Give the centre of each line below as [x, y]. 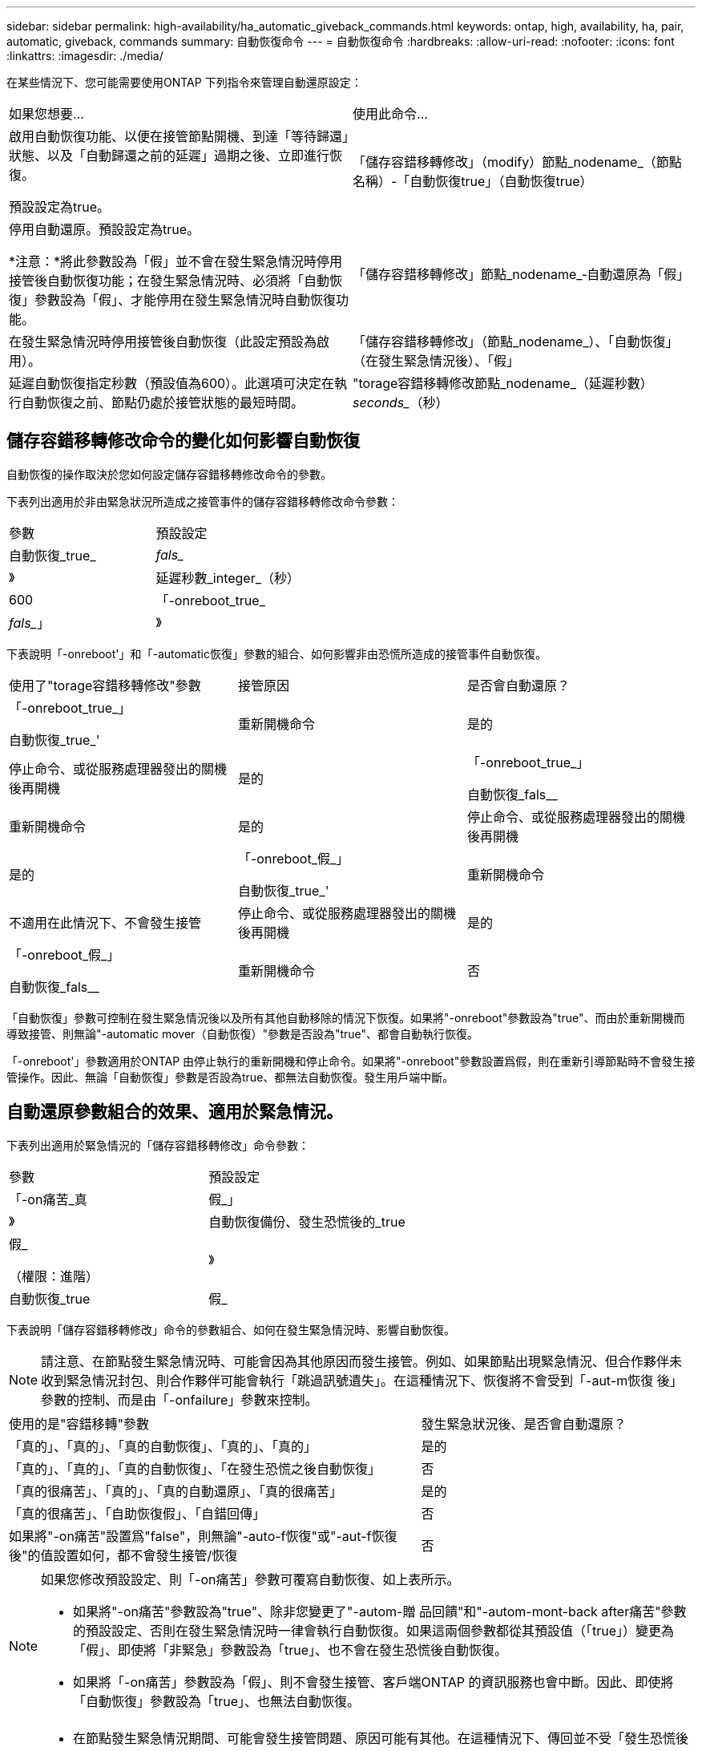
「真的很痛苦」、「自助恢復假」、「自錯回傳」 [137, 1513]
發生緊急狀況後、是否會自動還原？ [524, 1423]
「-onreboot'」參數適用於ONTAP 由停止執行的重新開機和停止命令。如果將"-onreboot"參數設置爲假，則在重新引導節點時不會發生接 [351, 1061]
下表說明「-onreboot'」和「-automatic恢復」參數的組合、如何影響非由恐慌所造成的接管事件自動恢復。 [276, 653]
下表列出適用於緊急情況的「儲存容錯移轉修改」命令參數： [158, 1145]
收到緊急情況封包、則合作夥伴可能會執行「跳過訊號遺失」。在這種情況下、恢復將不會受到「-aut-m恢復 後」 [362, 1380]
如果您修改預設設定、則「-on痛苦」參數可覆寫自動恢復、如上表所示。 [250, 1579]
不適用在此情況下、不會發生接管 [105, 922]
